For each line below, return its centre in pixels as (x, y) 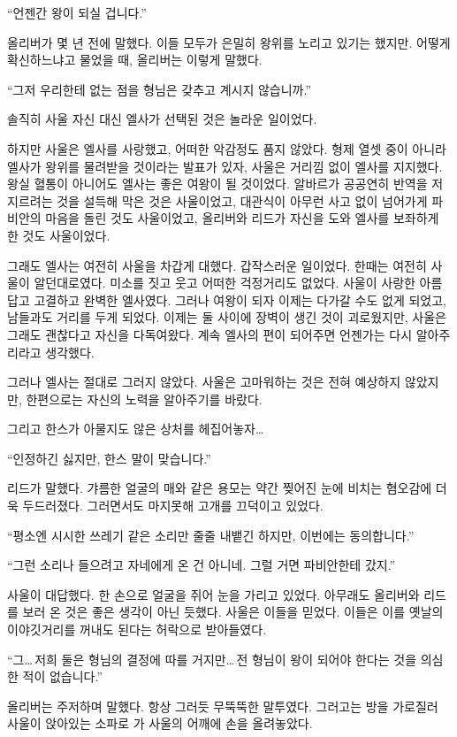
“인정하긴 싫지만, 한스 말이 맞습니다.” (109, 458)
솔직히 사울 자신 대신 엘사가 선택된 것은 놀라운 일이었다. (162, 119)
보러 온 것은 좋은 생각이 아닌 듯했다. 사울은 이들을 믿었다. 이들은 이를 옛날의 (233, 612)
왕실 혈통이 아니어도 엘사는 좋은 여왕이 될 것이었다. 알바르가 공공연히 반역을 (217, 184)
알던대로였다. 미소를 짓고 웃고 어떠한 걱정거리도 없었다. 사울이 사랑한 (225, 283)
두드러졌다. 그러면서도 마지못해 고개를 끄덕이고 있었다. (173, 506)
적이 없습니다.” (63, 676)
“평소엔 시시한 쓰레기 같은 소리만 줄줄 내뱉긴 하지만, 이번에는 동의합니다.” (211, 535)
